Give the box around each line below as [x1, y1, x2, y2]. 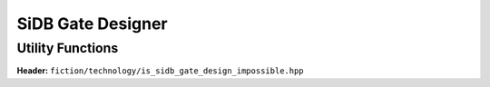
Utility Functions [16, 40, 119, 56]
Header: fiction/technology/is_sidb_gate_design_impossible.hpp [16, 65, 304, 76]
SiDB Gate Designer [16, 14, 168, 34]
